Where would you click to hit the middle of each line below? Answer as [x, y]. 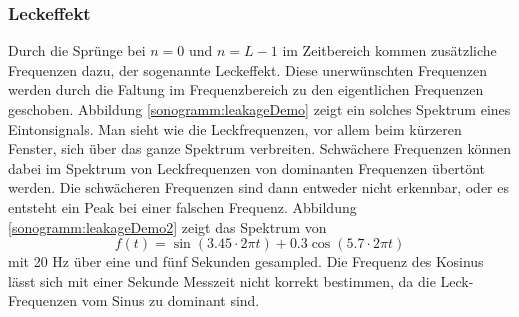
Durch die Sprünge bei [77, 50]
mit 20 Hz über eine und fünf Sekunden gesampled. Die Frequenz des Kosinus [246, 261]
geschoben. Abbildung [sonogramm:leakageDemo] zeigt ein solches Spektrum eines [259, 109]
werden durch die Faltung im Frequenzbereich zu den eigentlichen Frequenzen [246, 89]
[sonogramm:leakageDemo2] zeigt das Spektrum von [167, 226]
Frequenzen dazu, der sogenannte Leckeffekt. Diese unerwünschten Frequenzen [248, 69]
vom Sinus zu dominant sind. [170, 300]
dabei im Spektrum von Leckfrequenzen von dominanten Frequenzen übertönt [246, 167]
